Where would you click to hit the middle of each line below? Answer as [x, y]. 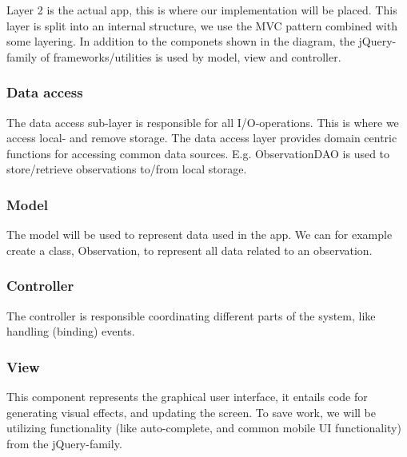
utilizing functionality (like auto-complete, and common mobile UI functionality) [204, 428]
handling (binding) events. [71, 331]
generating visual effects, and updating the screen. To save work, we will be [191, 412]
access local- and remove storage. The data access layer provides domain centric [202, 138]
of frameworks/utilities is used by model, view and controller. [191, 56]
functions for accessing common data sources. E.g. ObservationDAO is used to [198, 153]
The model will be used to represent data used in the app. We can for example [200, 234]
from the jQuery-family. [64, 443]
